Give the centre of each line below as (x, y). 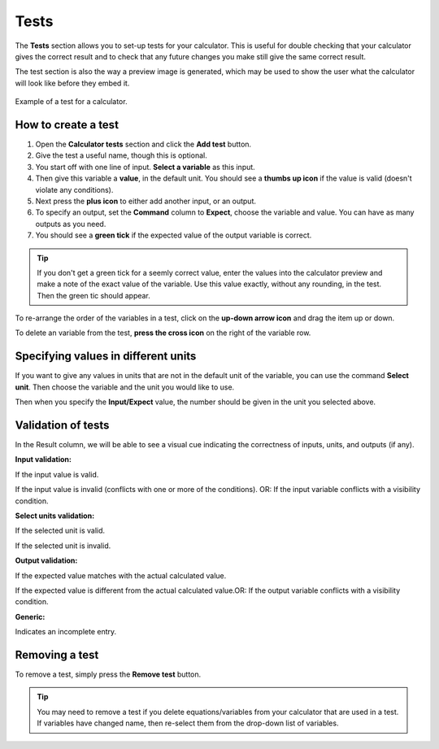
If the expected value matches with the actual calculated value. (121, 575)
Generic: (30, 616)
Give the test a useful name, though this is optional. (121, 155)
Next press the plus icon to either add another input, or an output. (146, 201)
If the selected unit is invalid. (63, 546)
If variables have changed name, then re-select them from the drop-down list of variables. (188, 723)
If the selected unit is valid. (60, 531)
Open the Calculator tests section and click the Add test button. (143, 144)
